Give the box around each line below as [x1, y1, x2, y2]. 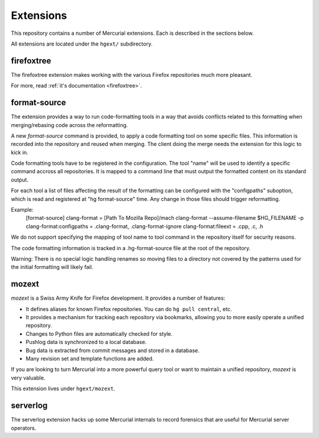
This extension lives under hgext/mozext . [11, 385, 115, 392]
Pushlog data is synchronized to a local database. [25, 339, 147, 346]
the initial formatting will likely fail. [11, 264, 94, 271]
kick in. [11, 148, 29, 156]
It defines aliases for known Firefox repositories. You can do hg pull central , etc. [25, 305, 232, 313]
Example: [11, 206, 34, 213]
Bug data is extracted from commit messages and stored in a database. [25, 346, 200, 354]
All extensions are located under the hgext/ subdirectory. [11, 40, 153, 47]
